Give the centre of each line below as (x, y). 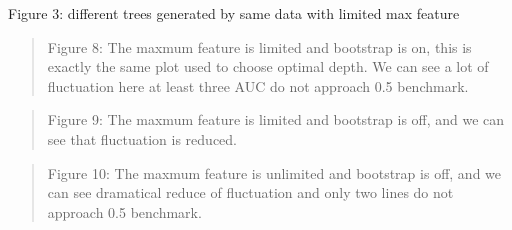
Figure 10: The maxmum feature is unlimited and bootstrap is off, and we (274, 172)
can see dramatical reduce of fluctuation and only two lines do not (250, 192)
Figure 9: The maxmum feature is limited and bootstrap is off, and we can (276, 119)
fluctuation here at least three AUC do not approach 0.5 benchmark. (258, 85)
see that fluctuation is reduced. (142, 138)
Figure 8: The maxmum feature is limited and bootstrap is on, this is (259, 46)
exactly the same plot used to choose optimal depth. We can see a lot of (268, 66)
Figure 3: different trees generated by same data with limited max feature (234, 13)
